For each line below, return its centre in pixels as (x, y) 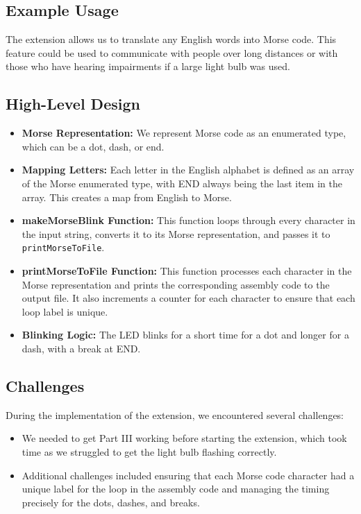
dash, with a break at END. (81, 348)
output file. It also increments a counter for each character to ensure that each (188, 298)
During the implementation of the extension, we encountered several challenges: (175, 414)
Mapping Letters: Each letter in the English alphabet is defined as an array (188, 170)
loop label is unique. (65, 311)
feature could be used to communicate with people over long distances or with (172, 52)
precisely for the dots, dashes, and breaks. (111, 502)
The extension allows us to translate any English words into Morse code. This (171, 39)
